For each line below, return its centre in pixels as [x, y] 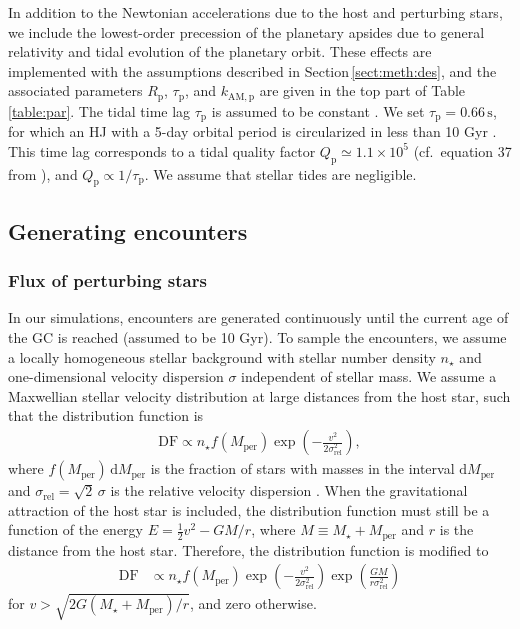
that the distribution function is [106, 415]
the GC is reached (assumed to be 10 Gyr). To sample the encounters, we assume [257, 337]
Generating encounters [128, 230]
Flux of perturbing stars [107, 280]
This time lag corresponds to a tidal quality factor [162, 150]
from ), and [43, 173]
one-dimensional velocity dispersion [116, 376]
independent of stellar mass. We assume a [369, 376]
